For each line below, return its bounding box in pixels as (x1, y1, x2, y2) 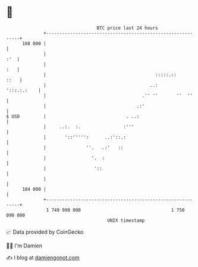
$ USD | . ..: (6, 113, 140, 120)
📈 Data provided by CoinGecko (6, 228, 84, 235)
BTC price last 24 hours (96, 25, 159, 31)
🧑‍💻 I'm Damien (6, 242, 43, 249)
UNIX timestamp (107, 217, 145, 224)
